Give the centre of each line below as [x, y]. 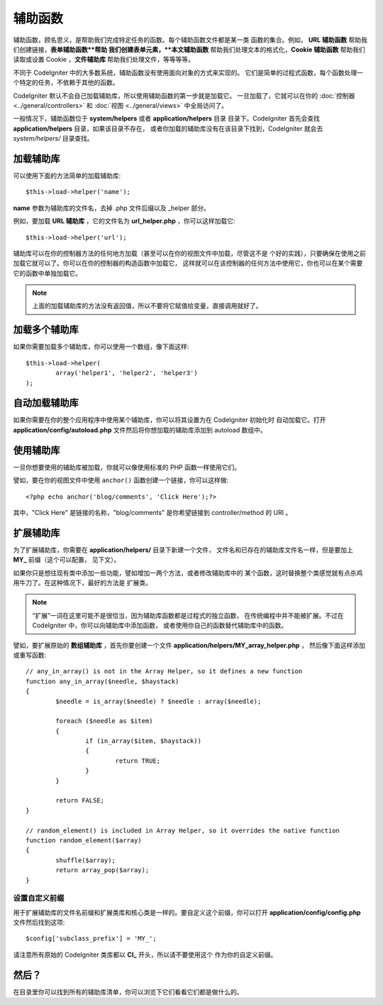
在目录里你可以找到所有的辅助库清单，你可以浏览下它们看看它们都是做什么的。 [128, 992]
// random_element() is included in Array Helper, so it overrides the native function [183, 830]
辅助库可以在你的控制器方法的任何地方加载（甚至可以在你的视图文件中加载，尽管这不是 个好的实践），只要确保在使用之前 [189, 253]
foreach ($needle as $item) [104, 721]
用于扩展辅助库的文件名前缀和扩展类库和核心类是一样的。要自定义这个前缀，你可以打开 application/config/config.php [187, 912]
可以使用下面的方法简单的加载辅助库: [67, 175]
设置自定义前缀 [39, 898]
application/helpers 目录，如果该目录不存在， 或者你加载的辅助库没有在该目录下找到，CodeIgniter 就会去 [168, 129]
